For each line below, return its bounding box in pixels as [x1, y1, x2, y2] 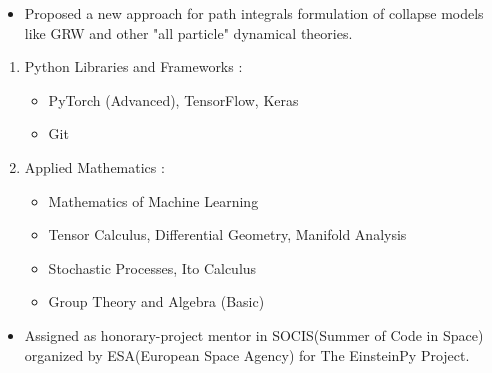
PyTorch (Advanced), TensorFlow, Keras [48, 89, 299, 110]
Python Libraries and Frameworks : [24, 56, 243, 77]
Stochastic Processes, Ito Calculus [48, 257, 257, 278]
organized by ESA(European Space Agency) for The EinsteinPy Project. [24, 344, 470, 365]
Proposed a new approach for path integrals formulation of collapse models [24, 3, 484, 23]
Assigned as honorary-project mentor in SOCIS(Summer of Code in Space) [24, 324, 484, 345]
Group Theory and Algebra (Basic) [48, 291, 265, 312]
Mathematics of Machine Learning [48, 190, 259, 211]
